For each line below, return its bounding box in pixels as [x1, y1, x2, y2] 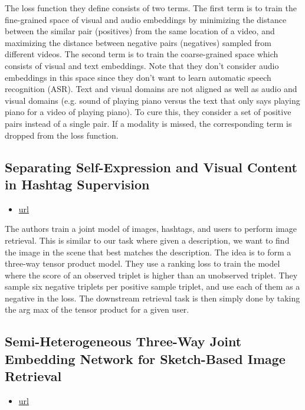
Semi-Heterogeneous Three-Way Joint [5, 332, 242, 350]
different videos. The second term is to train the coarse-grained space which [5, 48, 278, 60]
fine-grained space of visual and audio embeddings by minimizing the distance [5, 13, 287, 25]
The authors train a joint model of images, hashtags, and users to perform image [5, 222, 297, 235]
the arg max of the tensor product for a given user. [5, 303, 189, 316]
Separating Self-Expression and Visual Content [5, 158, 297, 176]
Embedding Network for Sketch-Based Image [5, 349, 286, 368]
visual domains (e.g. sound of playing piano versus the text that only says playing [5, 94, 300, 106]
